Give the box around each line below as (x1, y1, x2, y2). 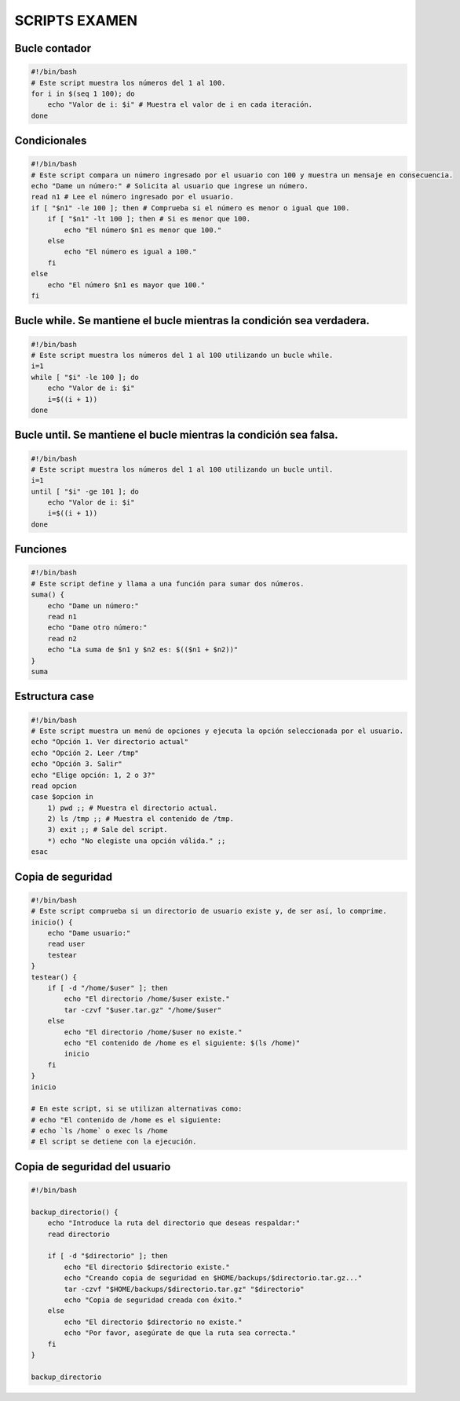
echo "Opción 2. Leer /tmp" (31, 748, 139, 757)
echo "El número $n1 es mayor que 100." (47, 280, 206, 290)
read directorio (47, 1229, 110, 1239)
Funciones (14, 542, 68, 556)
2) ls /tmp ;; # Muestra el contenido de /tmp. (47, 815, 235, 823)
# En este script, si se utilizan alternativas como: (31, 1104, 243, 1114)
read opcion (31, 781, 78, 790)
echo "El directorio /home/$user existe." (64, 994, 231, 1004)
